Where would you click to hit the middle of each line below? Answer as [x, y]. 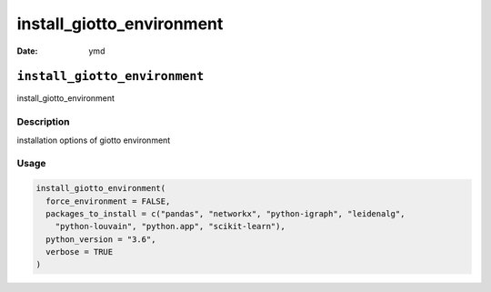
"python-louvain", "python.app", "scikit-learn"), [170, 227]
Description [43, 122]
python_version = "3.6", [101, 239]
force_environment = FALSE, [108, 201]
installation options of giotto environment [94, 140]
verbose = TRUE [80, 252]
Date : [27, 51]
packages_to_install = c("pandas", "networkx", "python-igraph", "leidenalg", [225, 213]
